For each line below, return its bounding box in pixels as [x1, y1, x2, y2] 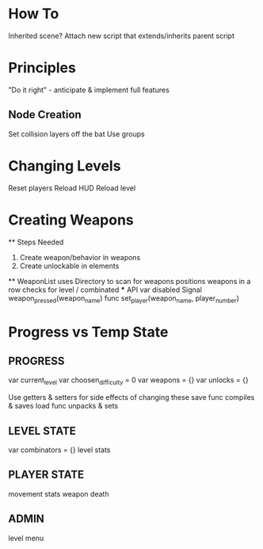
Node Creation [8, 108, 82, 121]
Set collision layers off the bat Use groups [8, 129, 145, 139]
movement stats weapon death [8, 489, 109, 498]
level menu [8, 533, 44, 543]
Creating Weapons [8, 211, 135, 228]
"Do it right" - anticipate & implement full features [8, 85, 170, 94]
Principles [8, 59, 77, 77]
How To [8, 5, 59, 23]
